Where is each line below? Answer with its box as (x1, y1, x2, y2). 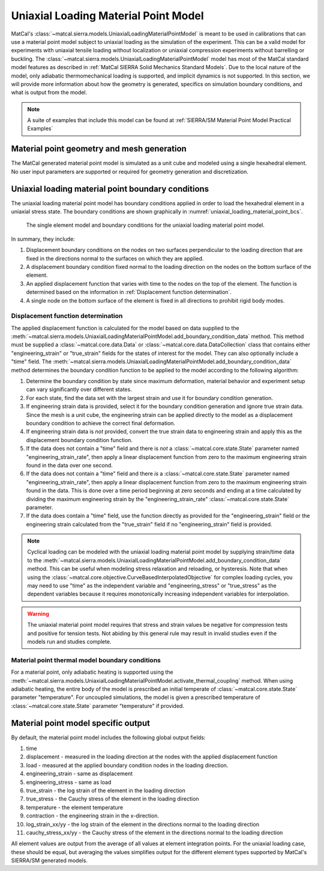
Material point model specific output (11, 718, 150, 728)
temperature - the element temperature (26, 804, 123, 811)
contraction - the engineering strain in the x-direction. (26, 812, 159, 819)
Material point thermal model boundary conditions (11, 656, 161, 664)
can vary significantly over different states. (26, 386, 132, 393)
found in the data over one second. (26, 461, 113, 469)
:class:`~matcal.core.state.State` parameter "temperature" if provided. (11, 702, 184, 709)
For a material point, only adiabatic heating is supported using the (11, 668, 173, 676)
